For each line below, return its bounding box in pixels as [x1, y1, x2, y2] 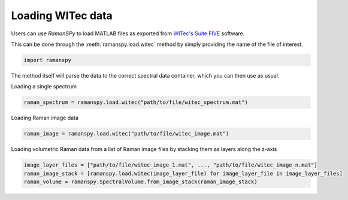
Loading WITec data [11, 9, 113, 22]
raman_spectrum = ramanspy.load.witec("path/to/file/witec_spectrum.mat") [23, 99, 249, 106]
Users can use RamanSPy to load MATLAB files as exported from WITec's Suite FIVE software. [11, 30, 245, 37]
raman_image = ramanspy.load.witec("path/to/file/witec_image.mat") [23, 130, 229, 137]
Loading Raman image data [11, 114, 79, 122]
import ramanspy [23, 57, 72, 63]
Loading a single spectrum [11, 83, 77, 90]
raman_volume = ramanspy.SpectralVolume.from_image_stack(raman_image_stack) [23, 179, 258, 185]
